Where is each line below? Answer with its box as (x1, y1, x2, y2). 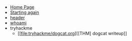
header (10, 15, 25, 20)
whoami (10, 20, 27, 26)
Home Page (10, 4, 35, 10)
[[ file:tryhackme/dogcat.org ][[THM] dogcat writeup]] (17, 31, 127, 36)
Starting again (10, 9, 39, 15)
